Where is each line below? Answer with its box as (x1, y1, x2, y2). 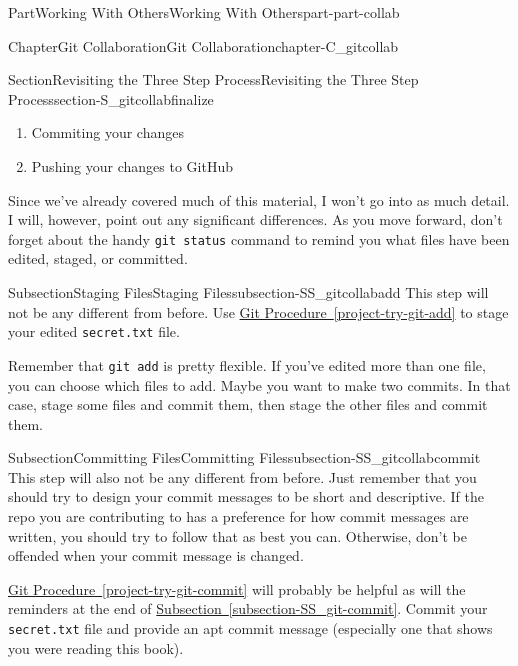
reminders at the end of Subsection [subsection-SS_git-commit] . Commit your (8, 598, 488, 619)
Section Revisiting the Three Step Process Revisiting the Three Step (8, 69, 419, 90)
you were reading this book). (8, 637, 184, 658)
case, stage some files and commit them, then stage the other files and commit (8, 394, 488, 415)
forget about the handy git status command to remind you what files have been (8, 228, 510, 249)
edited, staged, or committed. (8, 248, 188, 269)
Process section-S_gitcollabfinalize (8, 88, 214, 109)
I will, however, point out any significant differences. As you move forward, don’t (8, 209, 503, 230)
